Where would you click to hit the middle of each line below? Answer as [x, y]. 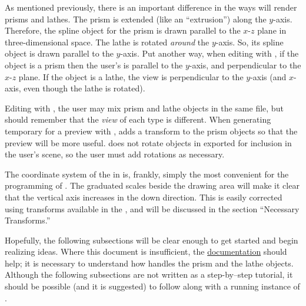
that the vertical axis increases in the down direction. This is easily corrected [144, 197]
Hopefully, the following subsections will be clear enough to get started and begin [152, 240]
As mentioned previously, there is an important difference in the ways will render [151, 7]
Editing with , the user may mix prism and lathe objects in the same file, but [144, 108]
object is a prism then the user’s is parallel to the [94, 65]
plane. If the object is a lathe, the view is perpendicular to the [131, 76]
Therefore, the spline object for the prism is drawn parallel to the [123, 30]
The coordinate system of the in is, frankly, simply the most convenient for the [147, 174]
